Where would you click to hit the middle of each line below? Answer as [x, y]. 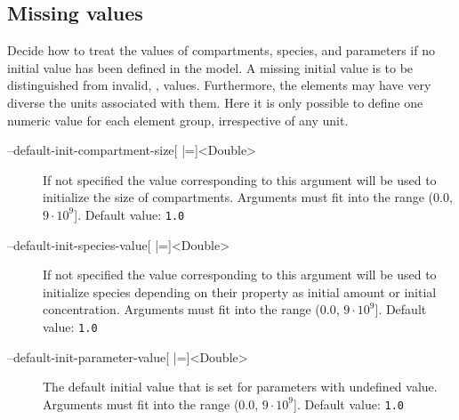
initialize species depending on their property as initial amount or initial [240, 291]
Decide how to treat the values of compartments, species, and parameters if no [221, 50]
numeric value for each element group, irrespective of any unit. [178, 120]
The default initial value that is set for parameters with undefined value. [240, 387]
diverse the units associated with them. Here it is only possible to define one [215, 102]
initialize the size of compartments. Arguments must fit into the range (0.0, [248, 197]
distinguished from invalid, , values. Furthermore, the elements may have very [219, 85]
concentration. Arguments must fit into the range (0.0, [191, 309]
